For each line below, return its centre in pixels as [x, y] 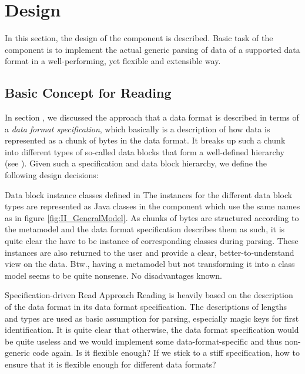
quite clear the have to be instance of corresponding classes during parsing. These [152, 241]
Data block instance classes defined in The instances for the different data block [149, 194]
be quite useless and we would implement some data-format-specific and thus [143, 341]
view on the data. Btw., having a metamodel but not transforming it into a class [150, 264]
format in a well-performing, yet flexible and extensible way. [113, 61]
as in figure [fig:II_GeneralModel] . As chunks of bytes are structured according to [152, 217]
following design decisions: [52, 175]
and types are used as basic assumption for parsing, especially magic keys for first [152, 318]
